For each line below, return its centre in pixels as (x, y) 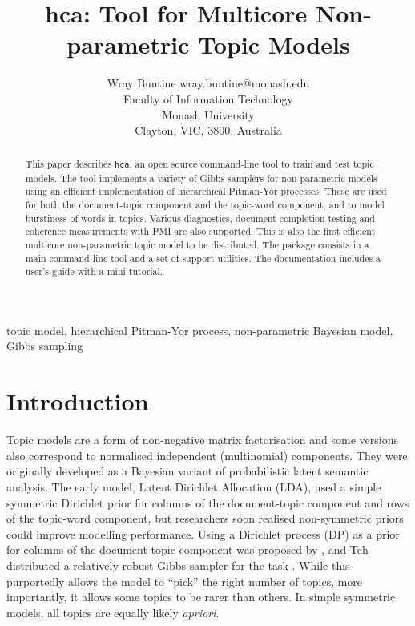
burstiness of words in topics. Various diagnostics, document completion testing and (200, 218)
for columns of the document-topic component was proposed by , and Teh (187, 549)
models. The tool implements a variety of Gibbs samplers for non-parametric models (201, 178)
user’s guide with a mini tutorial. (94, 271)
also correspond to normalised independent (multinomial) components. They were (207, 455)
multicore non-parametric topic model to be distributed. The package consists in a (197, 244)
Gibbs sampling (45, 346)
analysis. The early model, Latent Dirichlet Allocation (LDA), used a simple (194, 486)
